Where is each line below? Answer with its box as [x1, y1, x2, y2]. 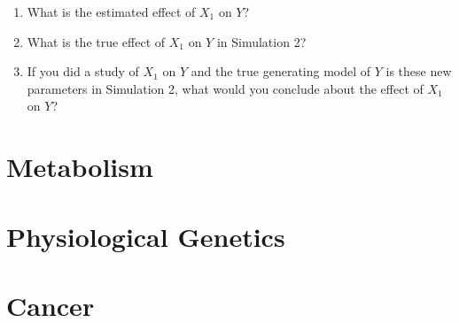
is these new [385, 62, 452, 81]
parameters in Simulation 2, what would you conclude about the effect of [27, 79, 424, 97]
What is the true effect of [27, 32, 166, 50]
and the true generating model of [191, 62, 371, 81]
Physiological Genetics [6, 218, 285, 254]
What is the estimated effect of [27, 3, 196, 20]
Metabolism [6, 149, 153, 185]
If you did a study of [27, 62, 139, 81]
